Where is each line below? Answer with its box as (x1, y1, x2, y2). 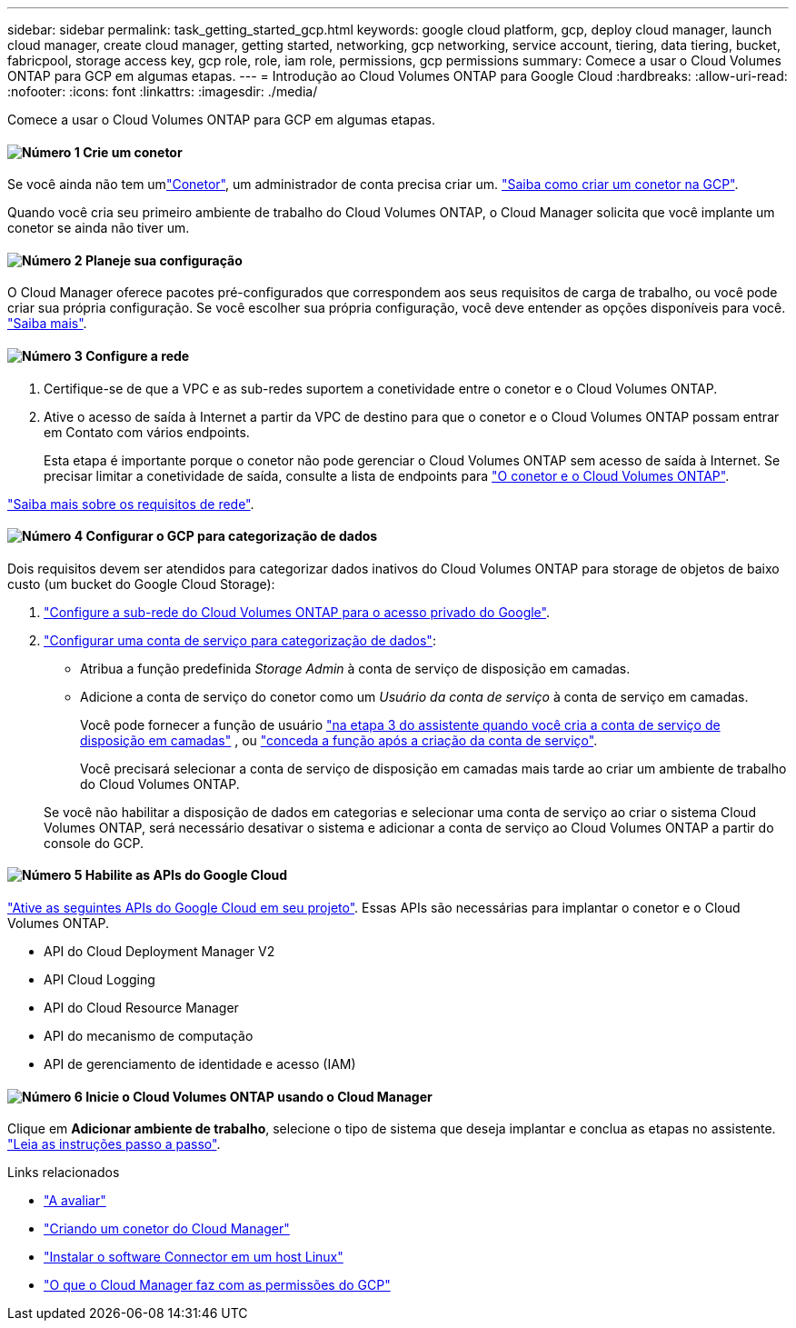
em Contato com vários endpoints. (44, 424, 250, 440)
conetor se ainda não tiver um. (7, 220, 190, 236)
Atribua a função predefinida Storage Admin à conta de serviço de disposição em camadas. (80, 660, 631, 676)
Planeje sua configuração (85, 252, 243, 268)
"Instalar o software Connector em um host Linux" (44, 1249, 343, 1265)
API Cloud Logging (44, 972, 155, 988)
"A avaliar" (44, 1193, 106, 1209)
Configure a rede (85, 348, 190, 364)
